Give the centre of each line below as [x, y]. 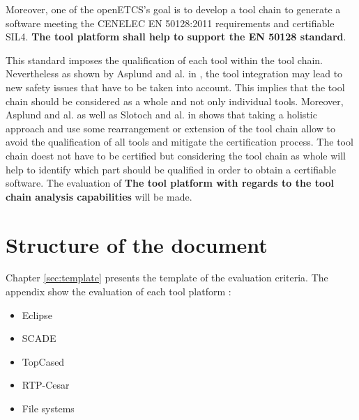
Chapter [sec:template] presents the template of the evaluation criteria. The [167, 278]
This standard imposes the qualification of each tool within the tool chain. [164, 60]
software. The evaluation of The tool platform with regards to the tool [170, 183]
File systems [48, 408]
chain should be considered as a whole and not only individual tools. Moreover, [175, 101]
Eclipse [37, 314]
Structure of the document [137, 244]
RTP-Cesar [46, 385]
